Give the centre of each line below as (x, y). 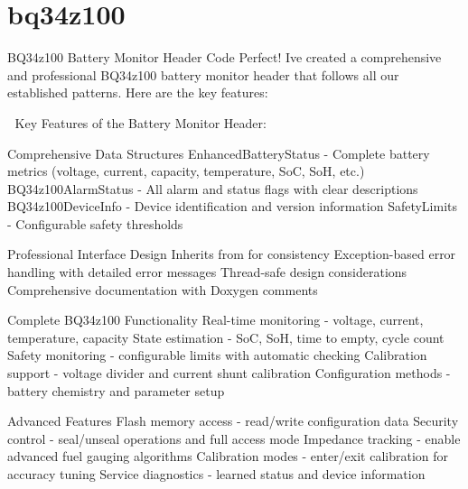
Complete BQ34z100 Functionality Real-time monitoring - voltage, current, (215, 320)
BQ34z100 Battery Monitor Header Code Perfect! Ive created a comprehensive (225, 57)
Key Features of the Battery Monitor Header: (140, 122)
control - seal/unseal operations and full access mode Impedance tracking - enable (234, 438)
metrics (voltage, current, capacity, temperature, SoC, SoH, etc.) (186, 171)
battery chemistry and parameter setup (116, 390)
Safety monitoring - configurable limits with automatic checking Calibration (217, 355)
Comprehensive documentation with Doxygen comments (163, 289)
